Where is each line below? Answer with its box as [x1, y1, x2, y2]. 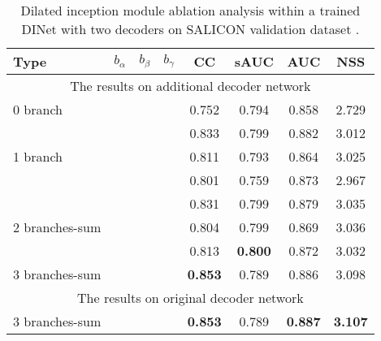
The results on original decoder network [77, 288, 304, 307]
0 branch [13, 100, 63, 119]
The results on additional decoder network [70, 76, 311, 95]
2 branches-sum [13, 218, 102, 236]
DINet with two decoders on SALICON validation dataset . [21, 19, 360, 38]
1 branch [13, 147, 63, 166]
